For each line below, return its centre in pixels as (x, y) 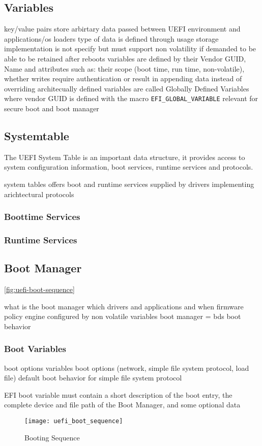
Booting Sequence (52, 437)
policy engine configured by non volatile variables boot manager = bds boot (123, 316)
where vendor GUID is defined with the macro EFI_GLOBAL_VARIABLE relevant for (131, 98)
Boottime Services (42, 217)
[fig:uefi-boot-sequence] (39, 289)
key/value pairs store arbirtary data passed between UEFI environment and (122, 29)
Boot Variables (35, 349)
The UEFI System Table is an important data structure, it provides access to (125, 157)
